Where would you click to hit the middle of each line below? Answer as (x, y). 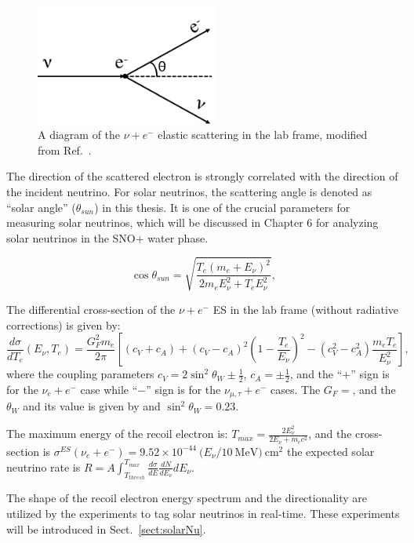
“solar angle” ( (41, 207)
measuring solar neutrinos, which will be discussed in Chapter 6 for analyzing (192, 222)
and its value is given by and (92, 406)
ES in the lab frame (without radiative (306, 309)
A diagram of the (79, 135)
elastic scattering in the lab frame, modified (263, 135)
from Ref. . (65, 149)
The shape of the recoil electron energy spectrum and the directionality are (187, 498)
